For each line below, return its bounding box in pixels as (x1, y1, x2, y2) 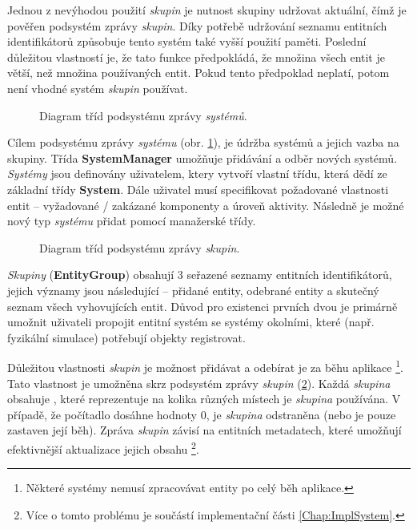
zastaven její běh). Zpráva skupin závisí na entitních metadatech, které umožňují (7, 422, 402, 438)
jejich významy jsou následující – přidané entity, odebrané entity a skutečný (7, 281, 379, 298)
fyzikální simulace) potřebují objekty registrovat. (7, 329, 246, 345)
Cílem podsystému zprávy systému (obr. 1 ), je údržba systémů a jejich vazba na (7, 134, 399, 151)
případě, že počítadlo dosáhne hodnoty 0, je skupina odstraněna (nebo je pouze (7, 406, 396, 422)
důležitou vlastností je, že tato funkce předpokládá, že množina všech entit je (7, 48, 385, 65)
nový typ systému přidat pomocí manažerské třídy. (7, 212, 256, 229)
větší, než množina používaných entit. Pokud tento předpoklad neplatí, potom (7, 64, 390, 81)
